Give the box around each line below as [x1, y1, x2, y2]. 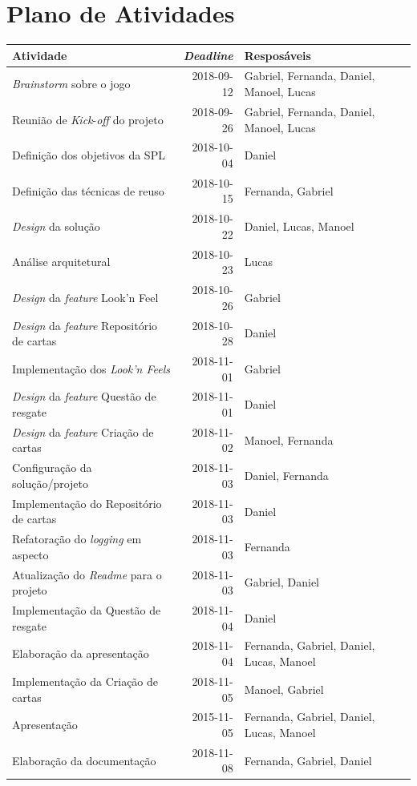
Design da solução [12, 218, 100, 235]
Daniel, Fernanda [244, 467, 329, 484]
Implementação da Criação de [12, 672, 159, 689]
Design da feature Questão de [12, 388, 156, 405]
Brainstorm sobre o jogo [12, 75, 131, 92]
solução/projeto [12, 474, 89, 491]
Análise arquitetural [12, 253, 111, 270]
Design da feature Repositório [12, 316, 158, 333]
